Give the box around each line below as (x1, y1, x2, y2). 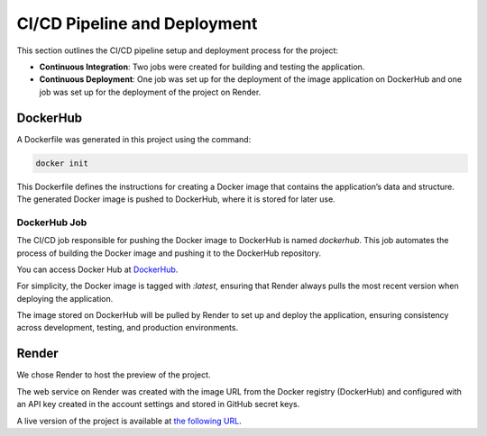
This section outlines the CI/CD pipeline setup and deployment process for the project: (16, 45, 338, 56)
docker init (35, 158, 89, 168)
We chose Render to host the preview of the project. (16, 369, 211, 380)
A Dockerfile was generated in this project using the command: (16, 133, 252, 144)
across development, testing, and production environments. (16, 322, 239, 333)
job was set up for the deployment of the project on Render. (39, 86, 262, 97)
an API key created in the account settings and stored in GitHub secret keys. (16, 399, 300, 410)
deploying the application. (16, 293, 114, 304)
